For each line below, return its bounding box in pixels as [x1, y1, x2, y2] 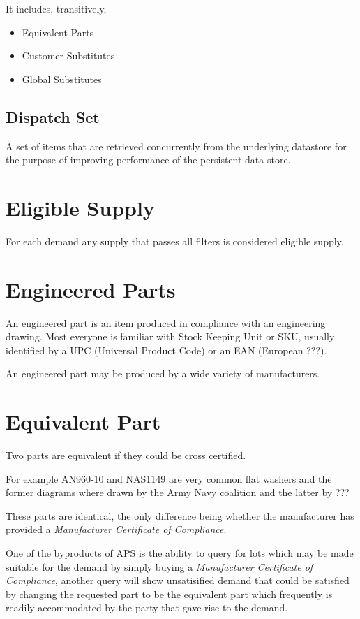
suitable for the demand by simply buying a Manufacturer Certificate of [6, 559, 313, 574]
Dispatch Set [6, 105, 100, 127]
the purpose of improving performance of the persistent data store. [6, 152, 291, 167]
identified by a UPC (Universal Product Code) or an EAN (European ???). [6, 342, 327, 357]
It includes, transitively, [6, 1, 107, 15]
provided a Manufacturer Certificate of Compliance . [6, 522, 227, 537]
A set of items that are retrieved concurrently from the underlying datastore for [6, 138, 347, 153]
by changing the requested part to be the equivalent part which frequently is [6, 586, 333, 601]
